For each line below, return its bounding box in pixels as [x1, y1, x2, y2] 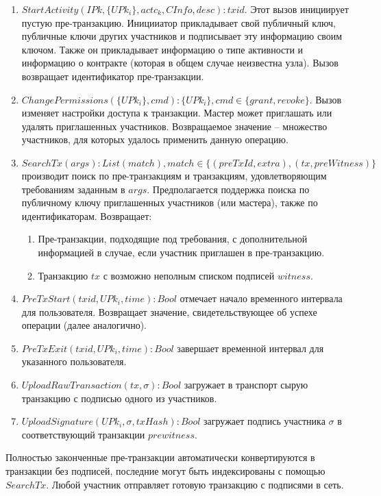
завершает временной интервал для [177, 340, 324, 355]
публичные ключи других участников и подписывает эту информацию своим [21, 29, 343, 43]
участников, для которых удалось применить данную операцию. [21, 132, 288, 147]
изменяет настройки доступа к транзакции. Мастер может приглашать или [21, 106, 332, 120]
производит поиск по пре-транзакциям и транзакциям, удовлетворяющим [21, 168, 327, 182]
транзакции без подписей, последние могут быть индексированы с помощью [5, 464, 325, 478]
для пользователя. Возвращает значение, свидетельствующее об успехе [21, 304, 317, 319]
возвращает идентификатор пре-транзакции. [21, 69, 204, 83]
